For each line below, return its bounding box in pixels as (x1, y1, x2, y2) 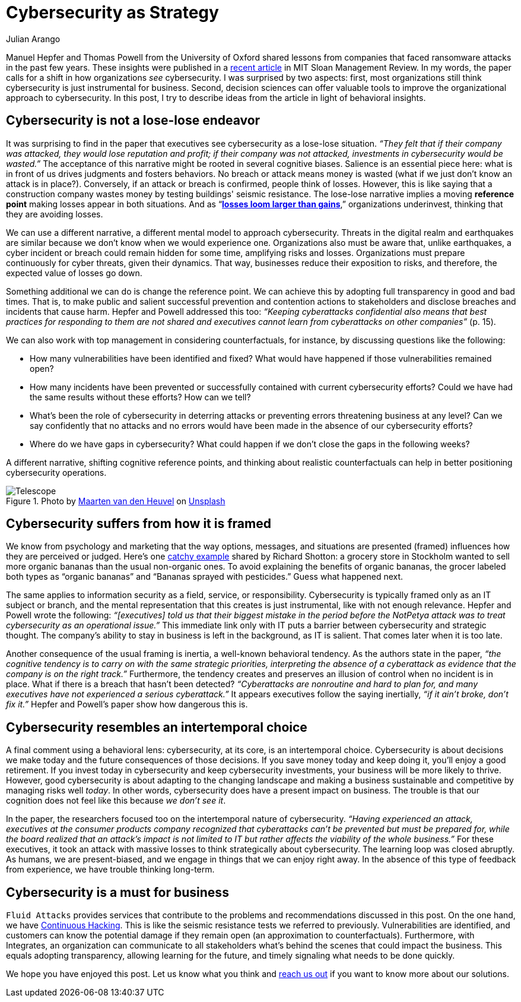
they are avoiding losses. (6, 208, 103, 219)
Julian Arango (6, 33, 61, 44)
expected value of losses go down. (6, 267, 142, 278)
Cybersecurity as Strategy (6, 2, 219, 23)
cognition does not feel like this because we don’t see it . (6, 795, 226, 806)
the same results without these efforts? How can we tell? (30, 391, 251, 402)
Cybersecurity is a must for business (6, 884, 229, 900)
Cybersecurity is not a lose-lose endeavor (6, 113, 260, 128)
